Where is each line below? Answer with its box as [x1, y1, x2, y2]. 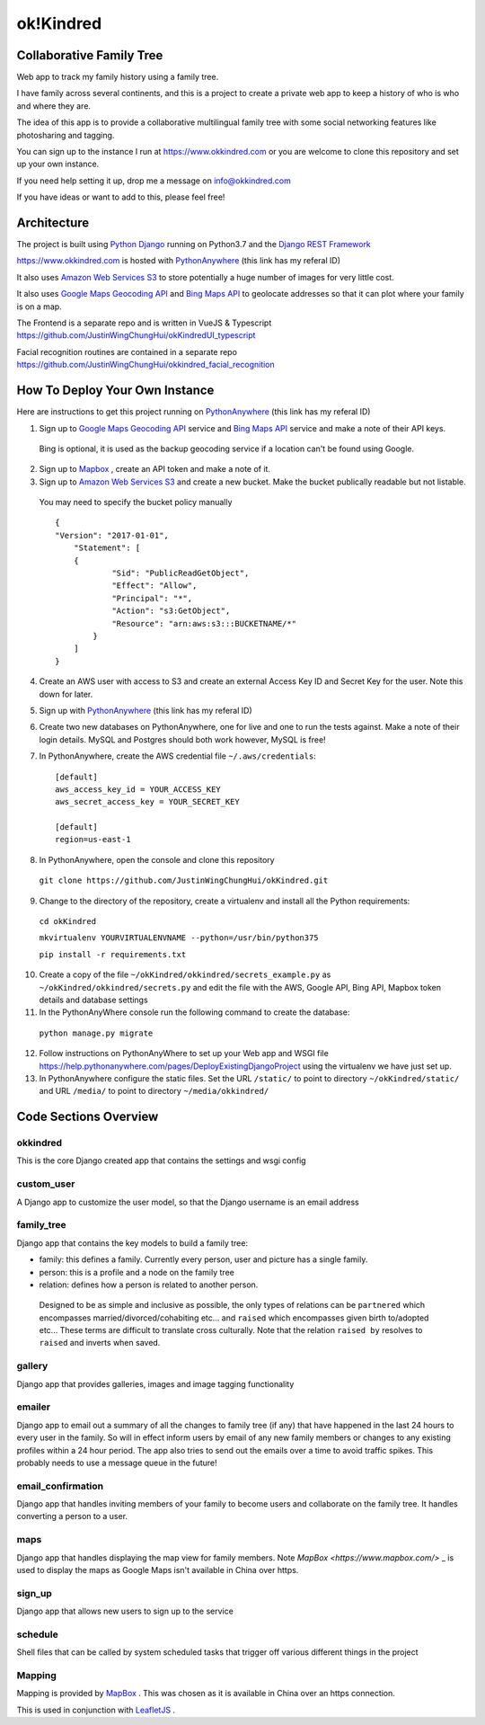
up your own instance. [16, 158, 100, 170]
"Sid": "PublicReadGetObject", [111, 568, 250, 579]
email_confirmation [16, 1480, 103, 1492]
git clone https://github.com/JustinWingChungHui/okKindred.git [39, 876, 329, 885]
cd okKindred [39, 917, 97, 927]
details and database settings [39, 994, 148, 1005]
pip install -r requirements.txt [39, 949, 187, 959]
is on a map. [16, 301, 62, 312]
